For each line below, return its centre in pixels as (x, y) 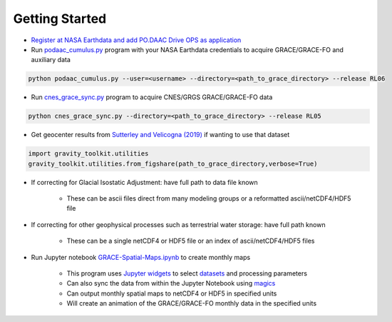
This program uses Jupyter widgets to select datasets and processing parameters (187, 273)
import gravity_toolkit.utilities (88, 154)
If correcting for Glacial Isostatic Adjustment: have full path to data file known (144, 182)
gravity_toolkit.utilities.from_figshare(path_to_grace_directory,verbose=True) (173, 163)
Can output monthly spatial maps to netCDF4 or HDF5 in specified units (172, 293)
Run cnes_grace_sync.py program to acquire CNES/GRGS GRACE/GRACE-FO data (152, 97)
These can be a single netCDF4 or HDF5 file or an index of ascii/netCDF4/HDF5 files (191, 241)
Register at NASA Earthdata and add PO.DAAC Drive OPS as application (136, 40)
